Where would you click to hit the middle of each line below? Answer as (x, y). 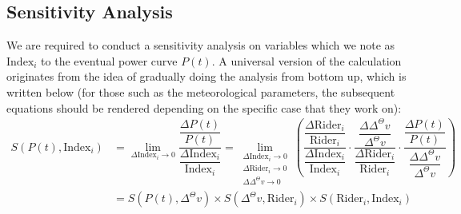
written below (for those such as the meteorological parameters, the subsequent (201, 91)
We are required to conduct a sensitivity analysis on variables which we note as (201, 45)
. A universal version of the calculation (307, 60)
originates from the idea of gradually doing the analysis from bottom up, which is (206, 76)
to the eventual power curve (109, 60)
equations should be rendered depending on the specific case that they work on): (204, 107)
